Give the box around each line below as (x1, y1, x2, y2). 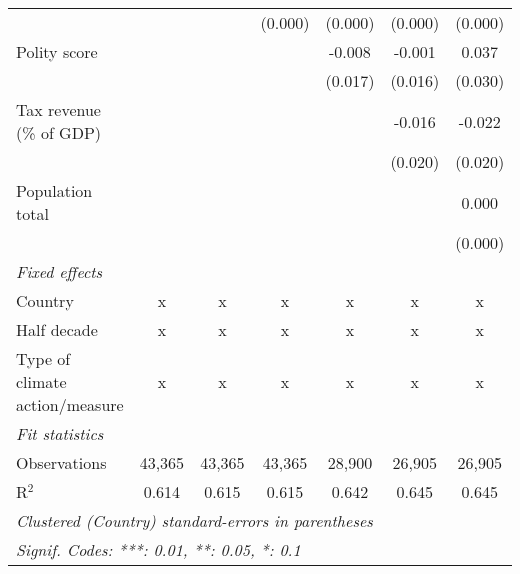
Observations (16, 451, 107, 474)
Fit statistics (16, 422, 104, 445)
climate (16, 370, 67, 393)
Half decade (16, 318, 98, 341)
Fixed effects (16, 260, 103, 283)
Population (16, 179, 93, 202)
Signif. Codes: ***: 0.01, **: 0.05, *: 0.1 (16, 538, 301, 561)
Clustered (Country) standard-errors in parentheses (16, 509, 373, 532)
